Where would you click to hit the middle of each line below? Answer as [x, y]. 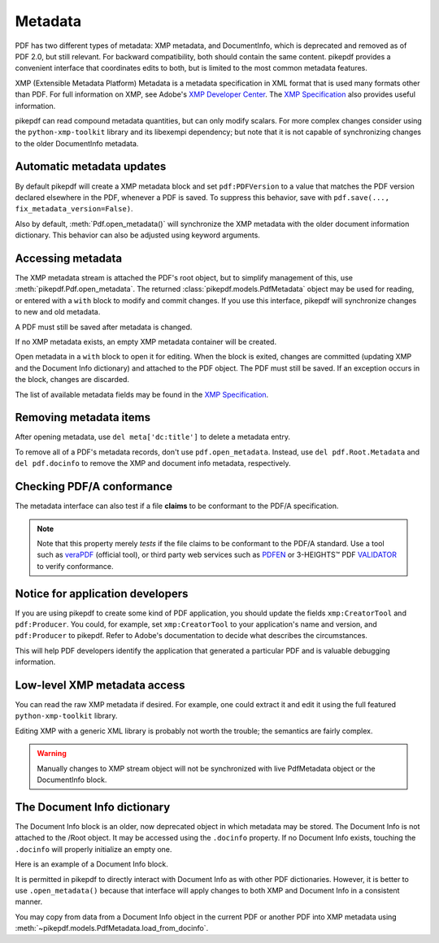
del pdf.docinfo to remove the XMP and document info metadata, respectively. [153, 463]
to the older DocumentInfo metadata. [77, 143]
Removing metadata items [83, 417]
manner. [29, 902]
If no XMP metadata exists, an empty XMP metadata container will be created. [146, 342]
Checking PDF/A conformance [94, 487]
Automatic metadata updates [91, 167]
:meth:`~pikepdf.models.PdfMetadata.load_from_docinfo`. [112, 928]
